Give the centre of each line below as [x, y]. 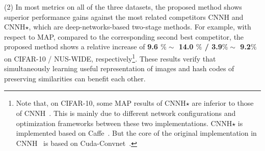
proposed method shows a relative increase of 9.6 [81, 47]
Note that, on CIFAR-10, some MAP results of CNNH [101, 103]
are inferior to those [223, 103]
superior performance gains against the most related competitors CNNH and [124, 17]
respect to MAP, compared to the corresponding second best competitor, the [124, 36]
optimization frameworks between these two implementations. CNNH [124, 123]
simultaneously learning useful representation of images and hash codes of [119, 68]
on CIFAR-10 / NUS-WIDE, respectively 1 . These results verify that [110, 57]
